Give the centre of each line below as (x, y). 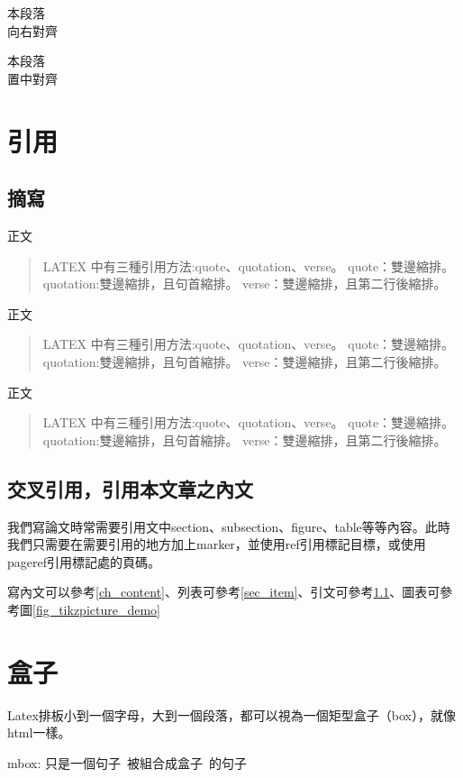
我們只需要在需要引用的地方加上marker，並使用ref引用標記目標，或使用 (217, 544)
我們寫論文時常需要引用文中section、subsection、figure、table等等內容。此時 (229, 526)
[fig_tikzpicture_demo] (97, 609)
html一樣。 (39, 732)
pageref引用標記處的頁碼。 (84, 561)
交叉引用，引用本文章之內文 (130, 488)
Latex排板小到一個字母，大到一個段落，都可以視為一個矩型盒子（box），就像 (231, 714)
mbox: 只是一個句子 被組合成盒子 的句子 (127, 762)
